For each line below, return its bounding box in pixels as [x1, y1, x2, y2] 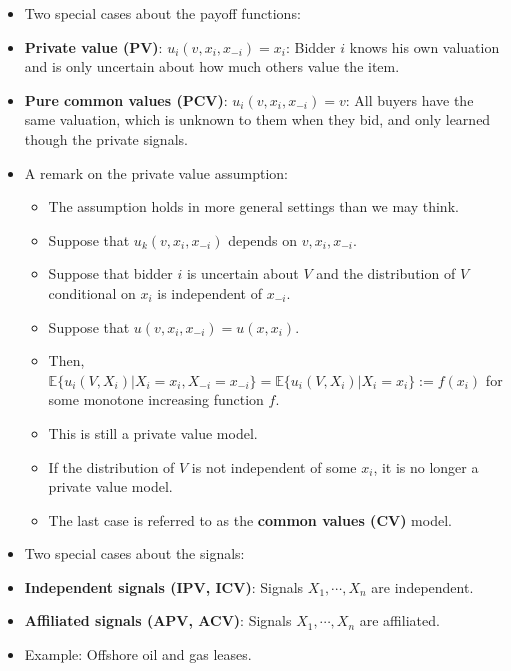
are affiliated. [359, 610, 440, 631]
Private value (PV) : [24, 36, 163, 57]
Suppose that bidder [48, 263, 173, 284]
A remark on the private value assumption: [24, 162, 288, 183]
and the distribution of [316, 263, 456, 284]
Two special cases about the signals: [24, 543, 245, 564]
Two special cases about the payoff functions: [24, 3, 301, 23]
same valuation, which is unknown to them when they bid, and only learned [24, 109, 491, 130]
